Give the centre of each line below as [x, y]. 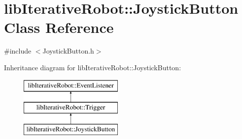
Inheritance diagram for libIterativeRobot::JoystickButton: [93, 67]
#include [18, 51]
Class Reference [59, 27]
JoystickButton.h [68, 51]
